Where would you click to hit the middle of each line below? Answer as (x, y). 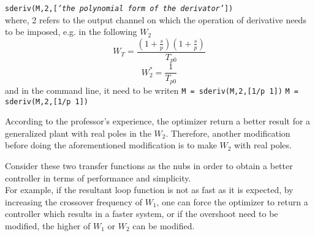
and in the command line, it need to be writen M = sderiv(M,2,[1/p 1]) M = (152, 90)
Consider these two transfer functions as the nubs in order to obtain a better (149, 165)
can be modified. (164, 225)
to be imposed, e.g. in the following (71, 32)
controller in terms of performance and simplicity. (98, 177)
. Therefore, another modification (228, 133)
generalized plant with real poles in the (78, 133)
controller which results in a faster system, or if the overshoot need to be (142, 214)
